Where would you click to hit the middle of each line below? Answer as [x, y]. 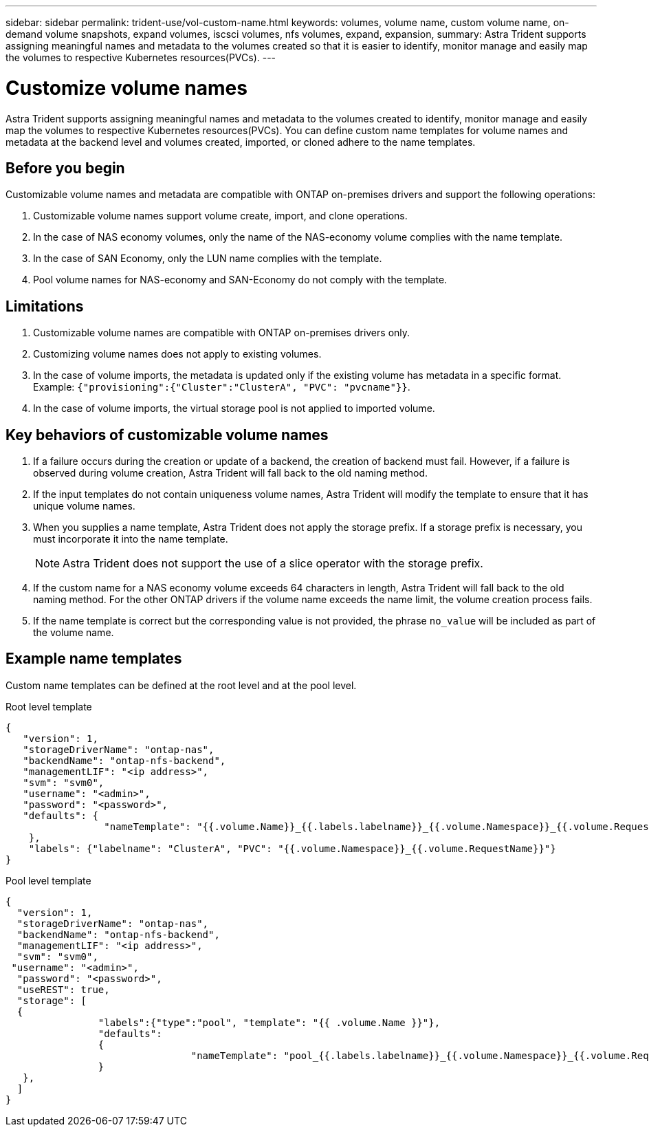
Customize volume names [126, 88]
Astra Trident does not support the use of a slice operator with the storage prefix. [273, 564]
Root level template [49, 706]
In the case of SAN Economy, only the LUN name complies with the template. [208, 259]
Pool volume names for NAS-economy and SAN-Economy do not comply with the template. [240, 280]
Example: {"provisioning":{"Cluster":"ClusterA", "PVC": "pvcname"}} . [222, 387]
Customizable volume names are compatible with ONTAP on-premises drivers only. [222, 333]
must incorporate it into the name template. [131, 539]
